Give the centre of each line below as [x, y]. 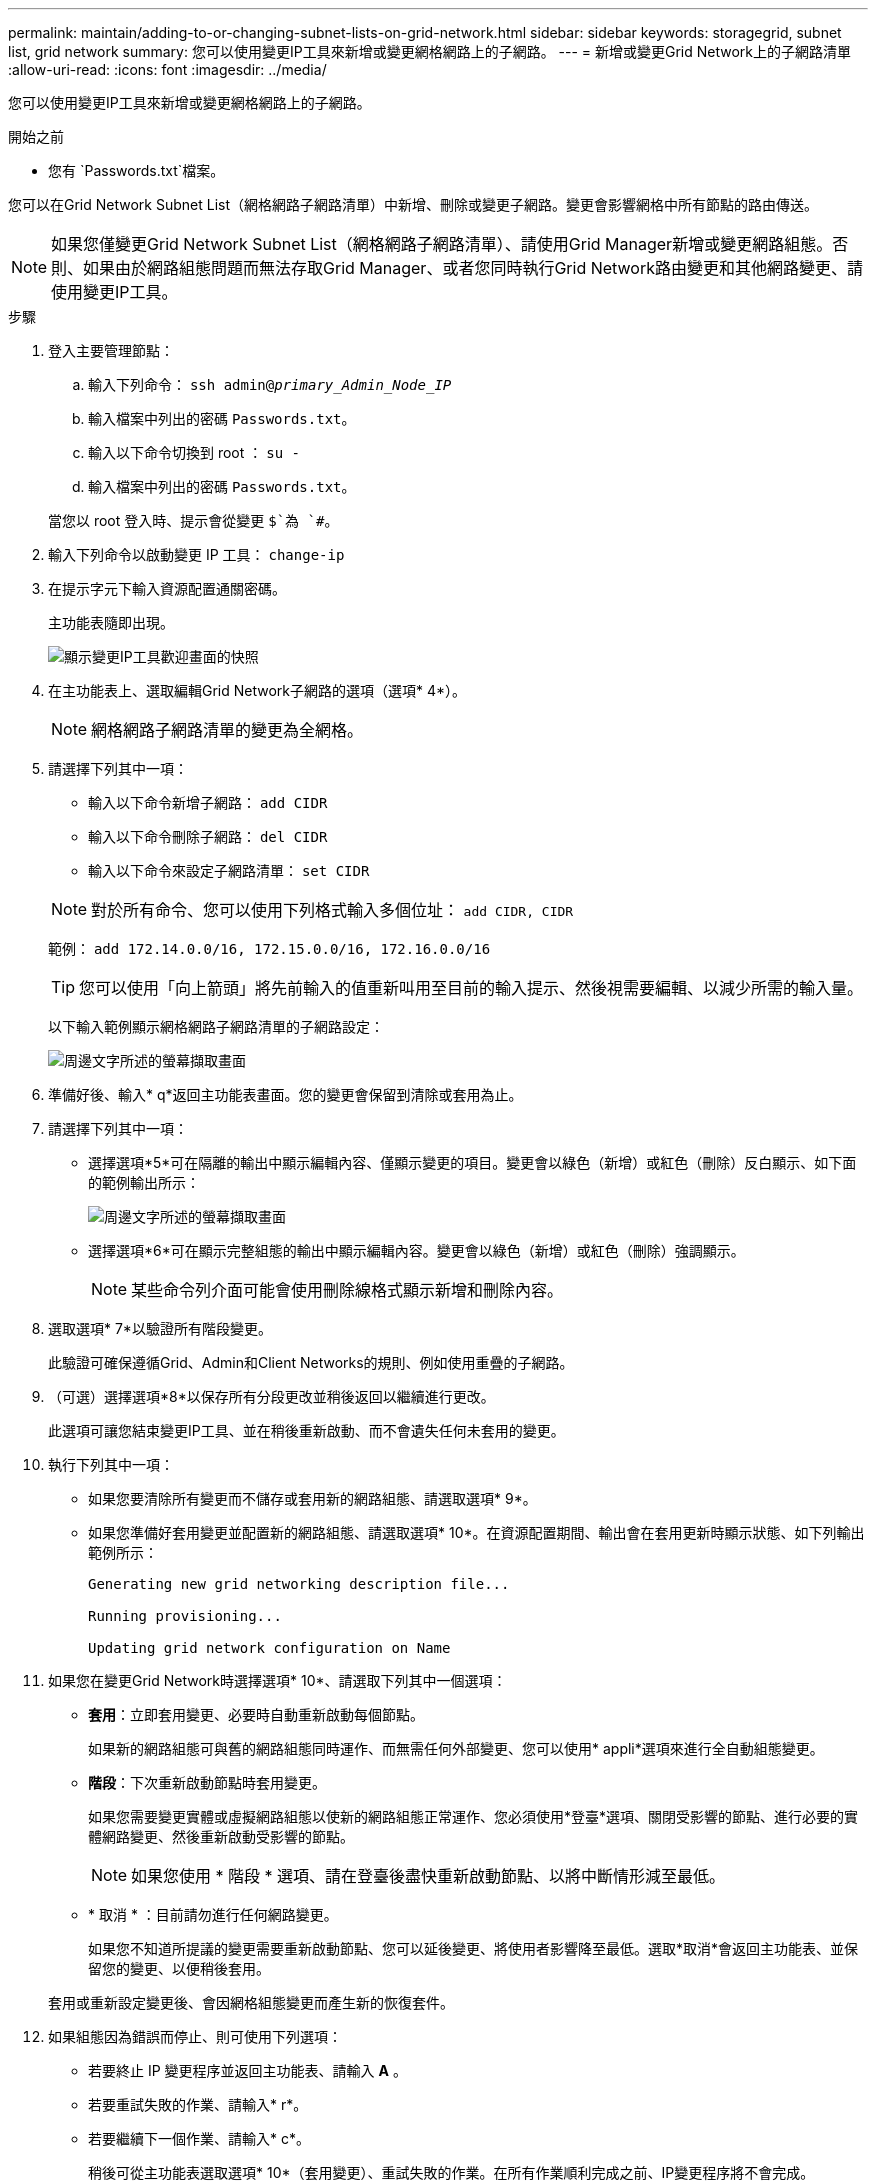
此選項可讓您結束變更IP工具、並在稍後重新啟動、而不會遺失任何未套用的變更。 [306, 1430]
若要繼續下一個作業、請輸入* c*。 [199, 2138]
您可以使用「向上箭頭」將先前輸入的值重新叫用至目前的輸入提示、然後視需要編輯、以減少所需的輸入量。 [471, 988]
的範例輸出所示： [144, 1182]
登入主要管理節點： [111, 350]
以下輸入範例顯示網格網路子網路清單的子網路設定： [216, 1026]
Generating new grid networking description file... [299, 1584]
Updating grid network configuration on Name [269, 1648]
